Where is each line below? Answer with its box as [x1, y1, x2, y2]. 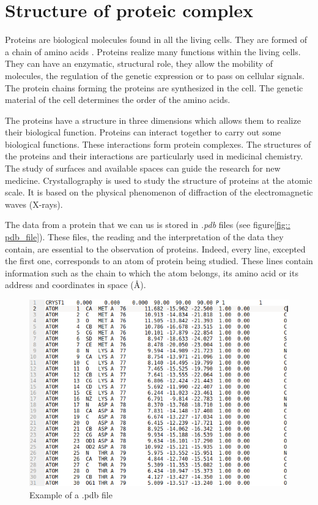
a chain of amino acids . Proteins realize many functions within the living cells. [5, 45, 301, 58]
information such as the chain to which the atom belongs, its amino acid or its [5, 266, 298, 279]
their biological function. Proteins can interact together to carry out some [5, 126, 281, 139]
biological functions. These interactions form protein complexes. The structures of [5, 137, 311, 150]
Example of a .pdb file [29, 488, 113, 501]
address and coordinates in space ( [5, 278, 134, 291]
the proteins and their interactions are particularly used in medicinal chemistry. [5, 150, 303, 162]
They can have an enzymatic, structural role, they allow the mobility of [5, 57, 273, 70]
